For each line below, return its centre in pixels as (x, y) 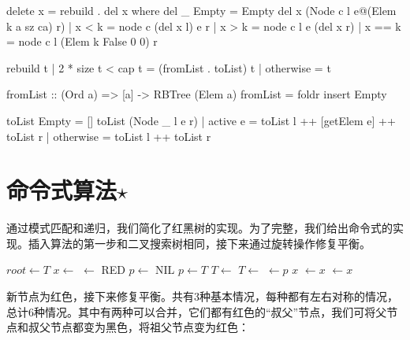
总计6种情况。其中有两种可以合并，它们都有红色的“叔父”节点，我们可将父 (197, 311)
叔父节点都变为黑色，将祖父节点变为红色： (138, 327)
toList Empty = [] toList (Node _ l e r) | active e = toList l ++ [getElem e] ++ (201, 120)
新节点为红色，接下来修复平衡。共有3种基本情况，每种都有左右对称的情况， (202, 296)
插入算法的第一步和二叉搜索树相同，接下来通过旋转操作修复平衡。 (199, 243)
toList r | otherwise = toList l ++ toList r (109, 136)
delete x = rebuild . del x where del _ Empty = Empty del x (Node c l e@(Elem (201, 10)
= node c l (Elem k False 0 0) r (82, 41)
